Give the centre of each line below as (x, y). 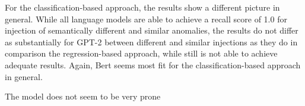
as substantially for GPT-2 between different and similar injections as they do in (151, 42)
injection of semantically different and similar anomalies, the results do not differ (152, 30)
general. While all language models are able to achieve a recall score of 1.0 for (146, 19)
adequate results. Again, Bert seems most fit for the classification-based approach (153, 64)
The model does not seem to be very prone (83, 96)
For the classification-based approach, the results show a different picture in (142, 7)
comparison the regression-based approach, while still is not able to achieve (141, 53)
